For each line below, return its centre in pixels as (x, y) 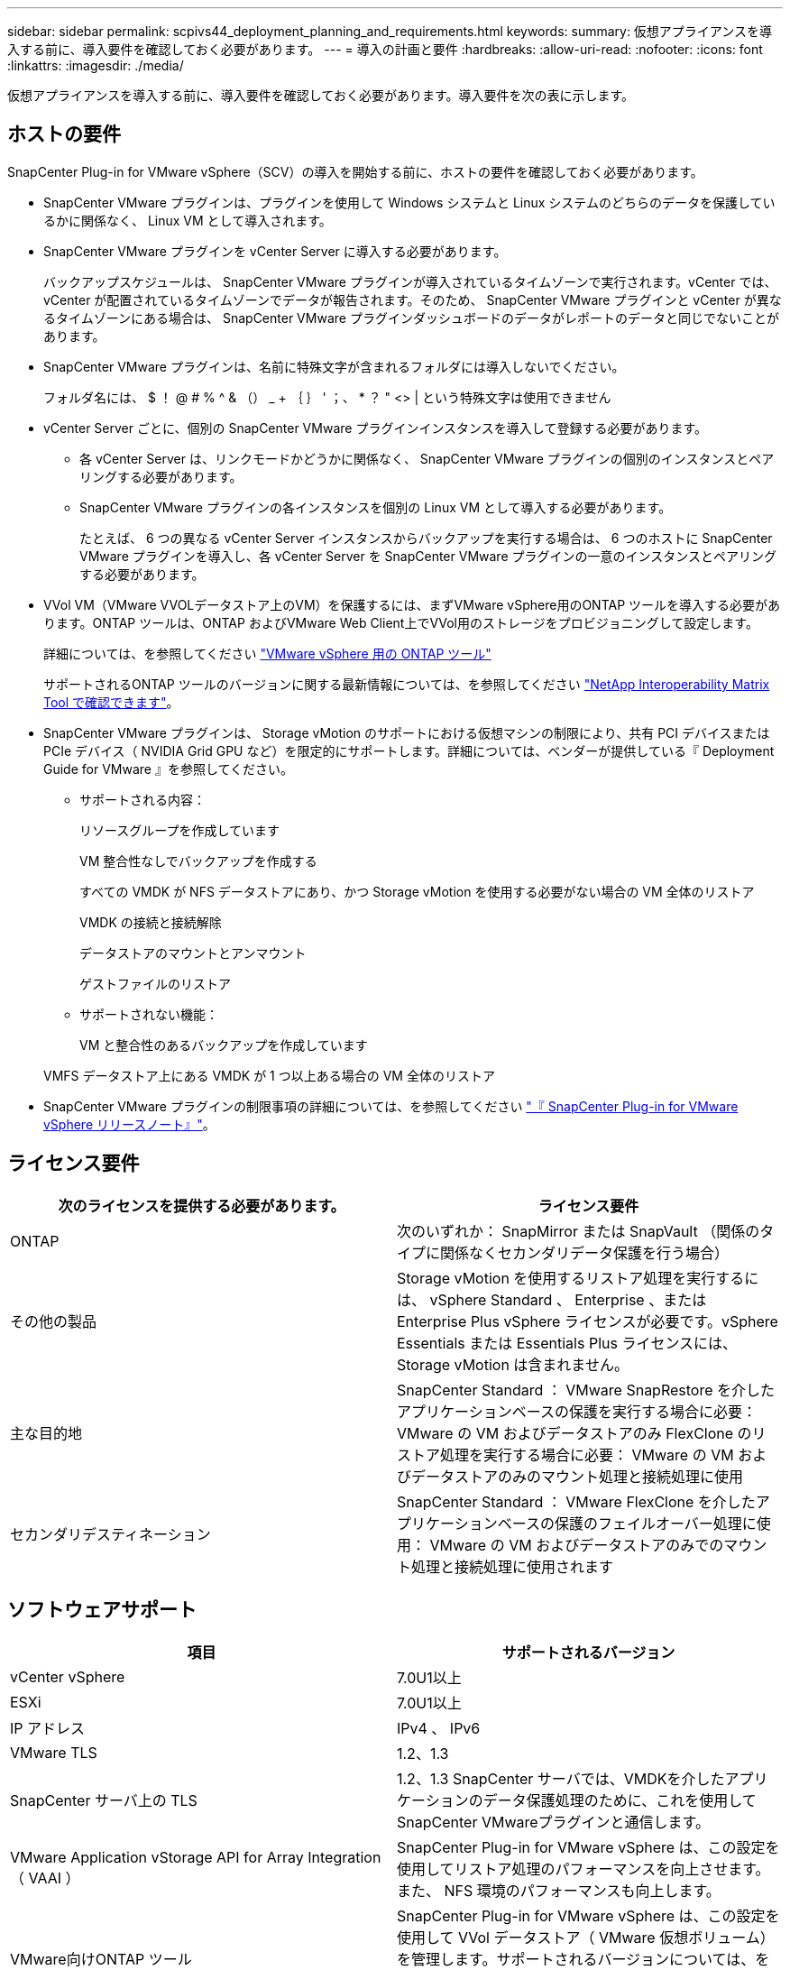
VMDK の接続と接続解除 (151, 922)
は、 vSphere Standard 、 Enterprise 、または (552, 1299)
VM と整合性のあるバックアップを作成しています (224, 1045)
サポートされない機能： (149, 1014)
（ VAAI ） (45, 1878)
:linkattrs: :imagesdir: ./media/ (96, 65)
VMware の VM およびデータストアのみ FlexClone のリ (582, 1433)
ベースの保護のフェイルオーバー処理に (627, 1523)
